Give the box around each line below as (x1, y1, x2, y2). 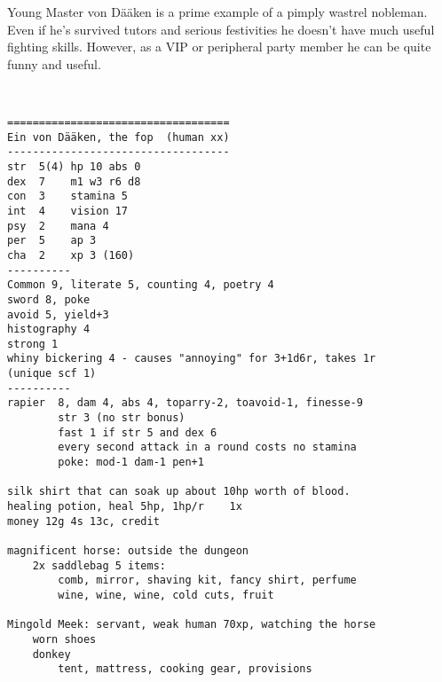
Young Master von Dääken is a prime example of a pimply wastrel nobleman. (7, 3, 428, 20)
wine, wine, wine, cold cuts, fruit (58, 588, 274, 601)
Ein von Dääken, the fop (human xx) (7, 130, 230, 144)
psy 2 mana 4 (7, 219, 109, 232)
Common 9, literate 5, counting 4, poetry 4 (7, 278, 274, 292)
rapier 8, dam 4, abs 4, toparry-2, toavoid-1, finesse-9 (7, 396, 363, 410)
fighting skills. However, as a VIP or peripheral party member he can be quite (7, 37, 431, 56)
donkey (32, 647, 71, 661)
